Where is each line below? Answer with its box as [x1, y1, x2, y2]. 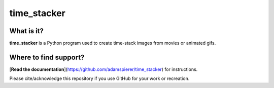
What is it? [9, 27, 44, 35]
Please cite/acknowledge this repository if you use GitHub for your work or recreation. [9, 75, 190, 81]
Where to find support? [9, 53, 85, 61]
